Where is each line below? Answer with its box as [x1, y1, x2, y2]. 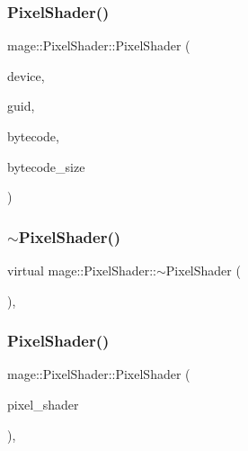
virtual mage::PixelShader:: [7, 261, 156, 279]
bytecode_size [7, 157, 85, 176]
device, [7, 66, 45, 85]
